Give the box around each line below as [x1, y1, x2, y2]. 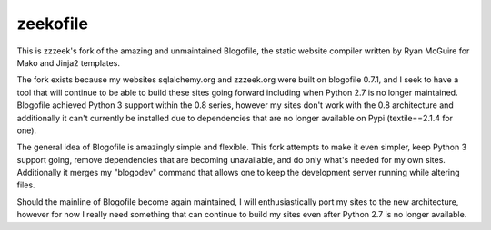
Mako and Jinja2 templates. [16, 57, 120, 68]
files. [16, 179, 35, 190]
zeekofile [16, 14, 88, 34]
